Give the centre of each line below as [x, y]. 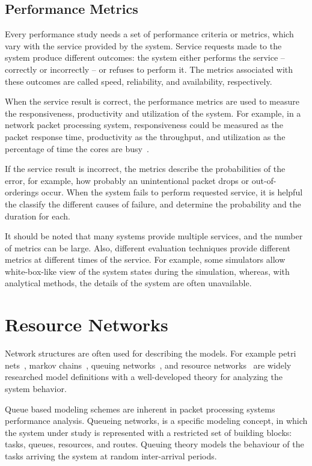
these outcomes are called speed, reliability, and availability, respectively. [139, 81]
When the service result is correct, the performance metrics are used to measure [152, 101]
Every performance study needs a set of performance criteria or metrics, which [149, 34]
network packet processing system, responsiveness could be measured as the [144, 125]
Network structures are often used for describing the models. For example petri [151, 353]
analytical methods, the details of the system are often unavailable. [128, 283]
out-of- [264, 180]
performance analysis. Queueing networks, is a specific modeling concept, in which [156, 421]
